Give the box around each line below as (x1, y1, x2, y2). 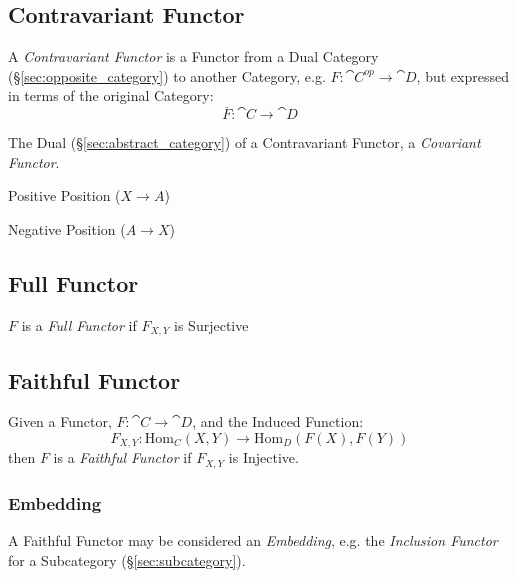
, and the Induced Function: (192, 411, 364, 432)
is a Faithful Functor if (53, 447, 192, 468)
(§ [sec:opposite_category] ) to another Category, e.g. (8, 65, 326, 86)
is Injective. (228, 447, 299, 468)
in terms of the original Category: (8, 85, 214, 106)
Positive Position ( (8, 185, 121, 206)
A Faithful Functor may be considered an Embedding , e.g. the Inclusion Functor (8, 530, 498, 551)
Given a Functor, (8, 411, 112, 432)
